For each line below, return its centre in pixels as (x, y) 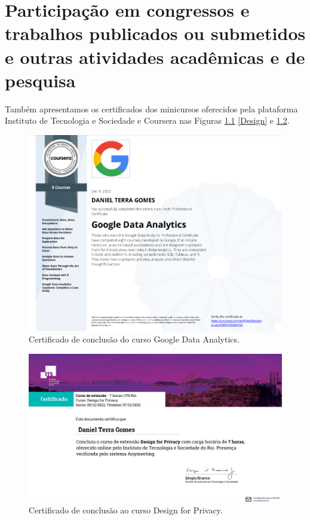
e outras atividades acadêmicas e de (155, 56)
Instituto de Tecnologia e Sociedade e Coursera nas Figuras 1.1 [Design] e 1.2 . (147, 120)
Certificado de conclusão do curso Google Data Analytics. (134, 339)
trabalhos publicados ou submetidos (155, 33)
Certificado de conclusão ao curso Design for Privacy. (126, 510)
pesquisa (40, 80)
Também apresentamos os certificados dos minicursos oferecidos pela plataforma (151, 108)
